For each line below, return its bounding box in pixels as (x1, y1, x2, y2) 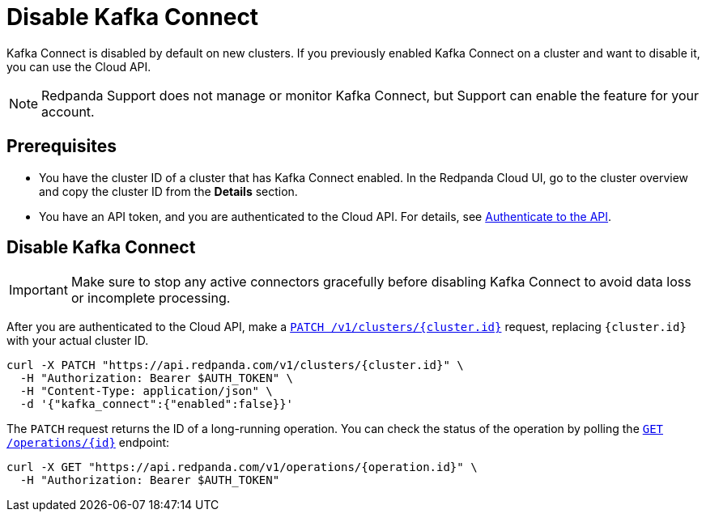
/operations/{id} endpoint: (6, 435, 170, 450)
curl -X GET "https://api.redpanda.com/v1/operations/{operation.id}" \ (6, 461, 478, 474)
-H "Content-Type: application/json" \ (19, 384, 273, 398)
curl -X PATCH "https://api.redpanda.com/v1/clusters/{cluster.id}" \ (6, 359, 464, 372)
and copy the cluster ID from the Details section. (39, 184, 298, 198)
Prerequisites (6, 136, 117, 157)
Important (9, 282, 68, 299)
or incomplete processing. (70, 290, 231, 307)
